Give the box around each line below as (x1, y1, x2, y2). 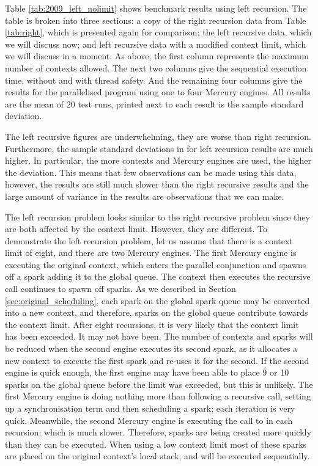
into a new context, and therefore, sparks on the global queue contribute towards (5, 306, 308, 319)
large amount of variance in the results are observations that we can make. (5, 189, 284, 202)
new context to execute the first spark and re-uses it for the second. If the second (5, 354, 309, 366)
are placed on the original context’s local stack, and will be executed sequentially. (5, 450, 310, 462)
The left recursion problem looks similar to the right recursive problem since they (5, 210, 310, 223)
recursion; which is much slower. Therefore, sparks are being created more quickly (5, 426, 311, 439)
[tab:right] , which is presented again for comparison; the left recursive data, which (5, 26, 312, 38)
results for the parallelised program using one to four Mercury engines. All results (5, 86, 311, 98)
